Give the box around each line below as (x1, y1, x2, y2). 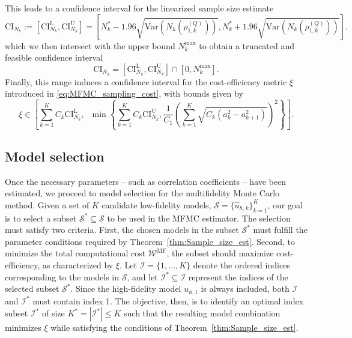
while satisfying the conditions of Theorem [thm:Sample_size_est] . (50, 321, 299, 334)
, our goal (267, 198, 303, 211)
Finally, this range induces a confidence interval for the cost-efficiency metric (5, 75, 287, 88)
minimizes (5, 321, 41, 334)
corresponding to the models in (5, 270, 120, 283)
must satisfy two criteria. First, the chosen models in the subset (5, 223, 239, 236)
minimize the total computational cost (5, 247, 146, 259)
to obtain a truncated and (199, 39, 295, 52)
